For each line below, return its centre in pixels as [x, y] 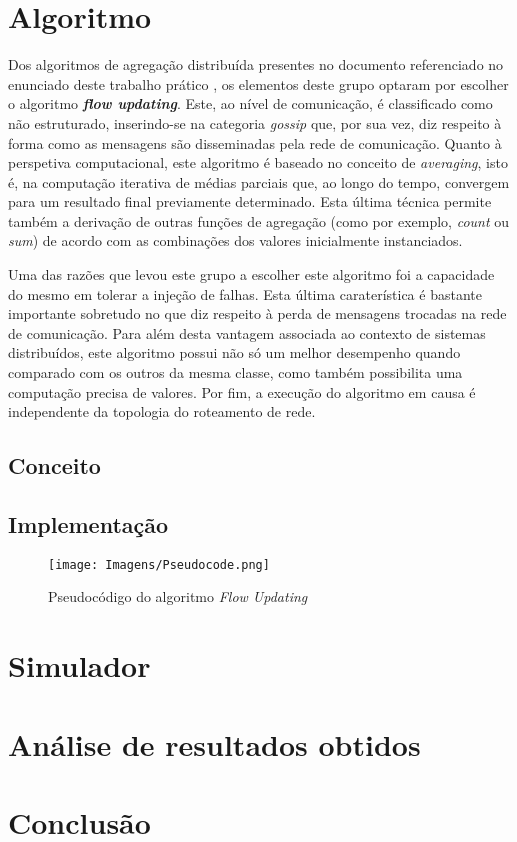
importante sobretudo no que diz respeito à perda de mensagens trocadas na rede [257, 313]
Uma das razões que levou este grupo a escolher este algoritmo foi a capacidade [251, 274]
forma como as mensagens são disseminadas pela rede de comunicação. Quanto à [255, 142]
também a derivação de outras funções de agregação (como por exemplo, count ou [259, 220]
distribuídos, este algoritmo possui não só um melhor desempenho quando [234, 352]
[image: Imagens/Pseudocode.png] [159, 564]
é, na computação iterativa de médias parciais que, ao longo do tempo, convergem [259, 181]
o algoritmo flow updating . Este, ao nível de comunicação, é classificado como [250, 103]
